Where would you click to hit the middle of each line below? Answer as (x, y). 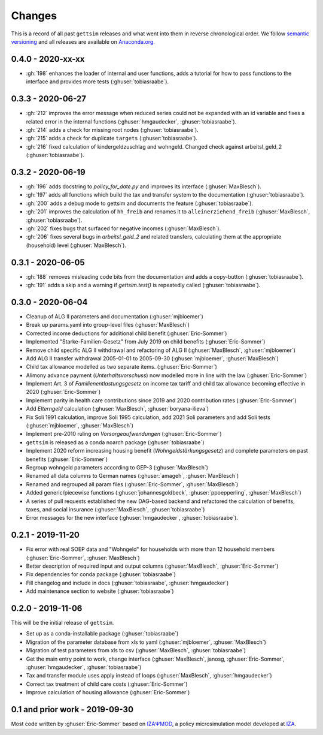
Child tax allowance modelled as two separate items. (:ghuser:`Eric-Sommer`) (122, 367)
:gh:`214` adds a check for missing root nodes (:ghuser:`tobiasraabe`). (112, 129)
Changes (34, 16)
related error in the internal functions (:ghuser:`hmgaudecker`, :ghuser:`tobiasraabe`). (131, 121)
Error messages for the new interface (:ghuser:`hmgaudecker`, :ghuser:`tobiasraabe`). (132, 518)
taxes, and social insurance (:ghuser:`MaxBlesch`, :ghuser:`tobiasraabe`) (115, 509)
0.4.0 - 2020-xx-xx (48, 59)
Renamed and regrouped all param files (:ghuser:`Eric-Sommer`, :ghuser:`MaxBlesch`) (132, 484)
